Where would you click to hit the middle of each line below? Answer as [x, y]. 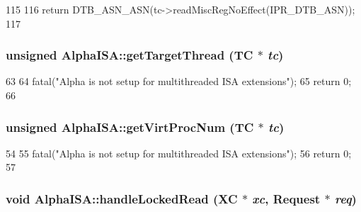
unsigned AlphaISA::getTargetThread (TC [130, 55]
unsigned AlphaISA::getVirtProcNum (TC [130, 127]
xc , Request [286, 198]
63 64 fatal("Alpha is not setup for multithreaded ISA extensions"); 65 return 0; [179, 81]
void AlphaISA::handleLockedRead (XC [122, 198]
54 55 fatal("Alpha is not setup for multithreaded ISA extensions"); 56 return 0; [179, 153]
